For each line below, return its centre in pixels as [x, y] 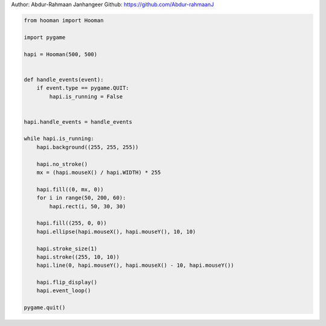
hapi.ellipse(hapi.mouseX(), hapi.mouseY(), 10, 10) [116, 232]
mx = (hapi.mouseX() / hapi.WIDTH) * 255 [99, 173]
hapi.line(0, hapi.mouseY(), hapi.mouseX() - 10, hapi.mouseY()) [135, 265]
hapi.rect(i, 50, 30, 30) [88, 206]
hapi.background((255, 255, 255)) [88, 147]
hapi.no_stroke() [62, 164]
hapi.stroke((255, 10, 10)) [78, 257]
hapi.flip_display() [67, 283]
